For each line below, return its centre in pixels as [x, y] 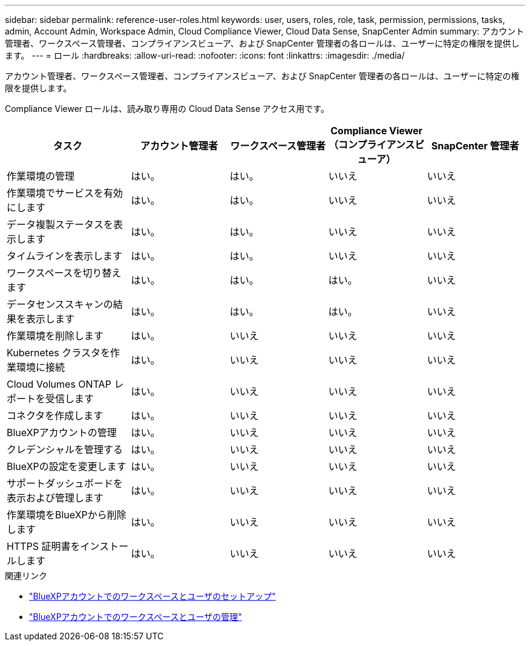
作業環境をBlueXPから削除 [67, 515]
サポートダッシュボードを [65, 483]
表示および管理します [55, 498]
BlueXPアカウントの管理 [62, 432]
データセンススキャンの [60, 304]
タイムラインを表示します [64, 256]
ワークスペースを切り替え [64, 273]
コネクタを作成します [55, 416]
